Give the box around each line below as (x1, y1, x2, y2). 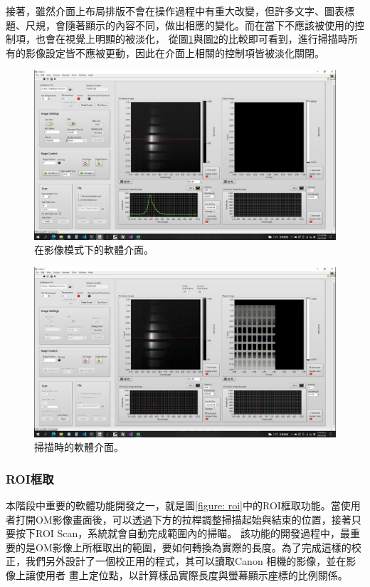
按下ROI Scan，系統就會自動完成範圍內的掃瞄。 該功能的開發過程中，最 (15, 526, 350, 541)
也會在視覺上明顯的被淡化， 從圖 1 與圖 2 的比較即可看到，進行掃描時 (35, 31, 348, 46)
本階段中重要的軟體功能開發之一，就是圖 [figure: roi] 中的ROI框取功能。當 (6, 497, 341, 512)
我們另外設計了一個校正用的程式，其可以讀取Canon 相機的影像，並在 (25, 554, 347, 568)
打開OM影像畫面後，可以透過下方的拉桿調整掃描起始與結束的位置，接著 (15, 511, 351, 526)
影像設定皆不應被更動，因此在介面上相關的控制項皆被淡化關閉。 (25, 45, 324, 60)
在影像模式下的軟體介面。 (34, 242, 154, 257)
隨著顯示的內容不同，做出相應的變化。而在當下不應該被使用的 (65, 17, 354, 32)
